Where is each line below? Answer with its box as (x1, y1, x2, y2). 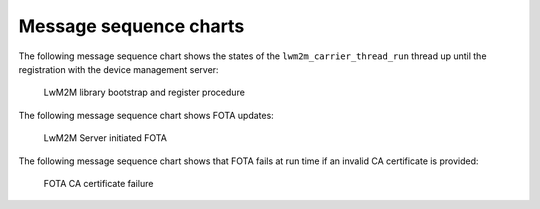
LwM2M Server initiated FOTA (43, 132, 167, 144)
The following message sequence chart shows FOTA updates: (18, 109, 274, 121)
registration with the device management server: (18, 63, 219, 75)
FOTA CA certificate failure (43, 177, 154, 189)
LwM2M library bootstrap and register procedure (43, 86, 245, 99)
